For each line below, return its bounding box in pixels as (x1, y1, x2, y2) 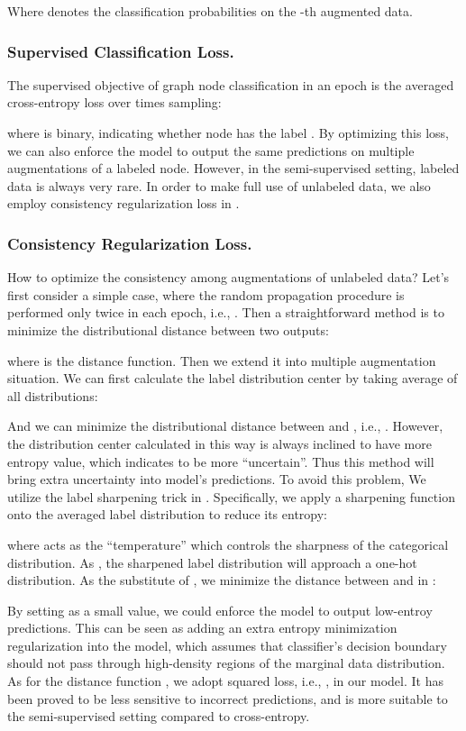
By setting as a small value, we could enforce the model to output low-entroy (7, 600, 433, 619)
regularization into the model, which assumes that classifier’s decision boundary (7, 635, 447, 654)
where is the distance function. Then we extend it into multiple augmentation (7, 351, 436, 370)
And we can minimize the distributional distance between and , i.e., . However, (7, 416, 443, 435)
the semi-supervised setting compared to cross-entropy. (7, 707, 310, 726)
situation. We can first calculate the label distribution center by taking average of (7, 369, 458, 388)
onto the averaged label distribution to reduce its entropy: (7, 505, 327, 524)
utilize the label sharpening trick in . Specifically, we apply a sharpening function (7, 487, 455, 506)
